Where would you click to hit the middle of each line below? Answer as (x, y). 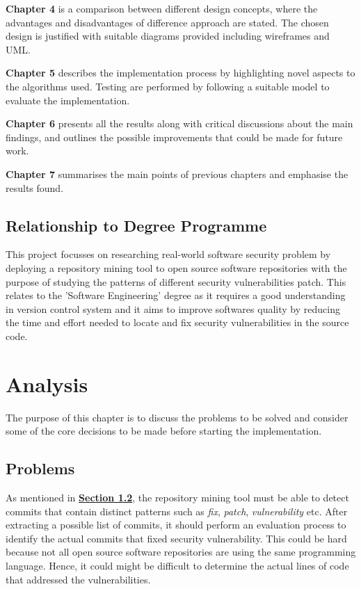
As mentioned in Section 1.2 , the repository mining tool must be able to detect (177, 497)
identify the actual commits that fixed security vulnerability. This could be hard (176, 538)
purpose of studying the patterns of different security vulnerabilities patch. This (176, 281)
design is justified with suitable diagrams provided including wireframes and (168, 36)
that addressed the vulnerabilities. (78, 579)
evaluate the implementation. (68, 100)
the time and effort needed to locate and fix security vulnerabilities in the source (177, 322)
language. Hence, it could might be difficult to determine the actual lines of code (177, 565)
